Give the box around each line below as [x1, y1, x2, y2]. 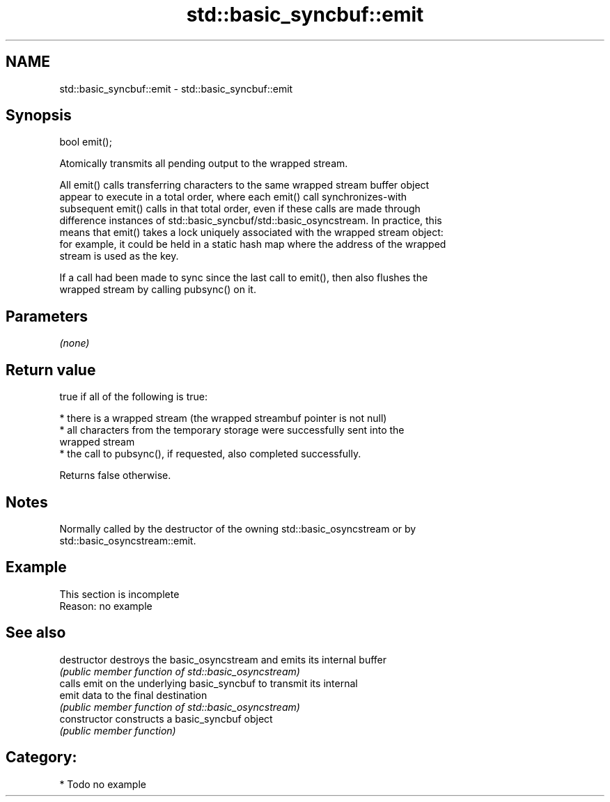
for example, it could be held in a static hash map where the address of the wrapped [59, 238, 446, 251]
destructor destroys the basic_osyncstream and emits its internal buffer [59, 653, 387, 666]
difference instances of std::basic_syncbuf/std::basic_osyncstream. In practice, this [59, 214, 442, 227]
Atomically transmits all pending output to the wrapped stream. [59, 157, 348, 170]
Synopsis [6, 107, 72, 125]
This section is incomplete [59, 588, 180, 600]
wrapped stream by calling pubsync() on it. [59, 283, 256, 296]
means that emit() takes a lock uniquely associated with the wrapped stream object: [59, 226, 444, 239]
